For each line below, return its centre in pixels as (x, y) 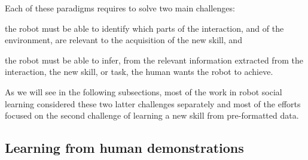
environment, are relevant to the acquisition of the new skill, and (123, 40)
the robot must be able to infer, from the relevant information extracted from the (154, 60)
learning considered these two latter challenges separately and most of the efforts (153, 103)
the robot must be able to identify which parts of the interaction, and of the (144, 28)
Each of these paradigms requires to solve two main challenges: (120, 8)
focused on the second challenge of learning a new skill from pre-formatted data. (152, 115)
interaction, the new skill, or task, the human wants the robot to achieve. (139, 72)
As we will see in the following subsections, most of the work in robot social (144, 91)
